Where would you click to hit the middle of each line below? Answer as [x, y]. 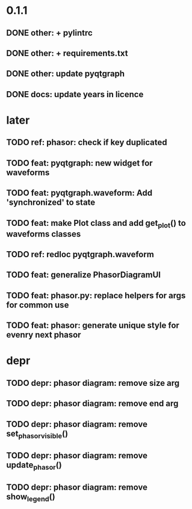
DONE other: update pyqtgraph [66, 74]
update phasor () [34, 466]
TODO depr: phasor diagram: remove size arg [93, 383]
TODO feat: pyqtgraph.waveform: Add [79, 193]
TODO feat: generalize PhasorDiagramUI [84, 275]
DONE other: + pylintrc [50, 33]
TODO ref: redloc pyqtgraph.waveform [80, 255]
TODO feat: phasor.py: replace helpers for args [96, 296]
